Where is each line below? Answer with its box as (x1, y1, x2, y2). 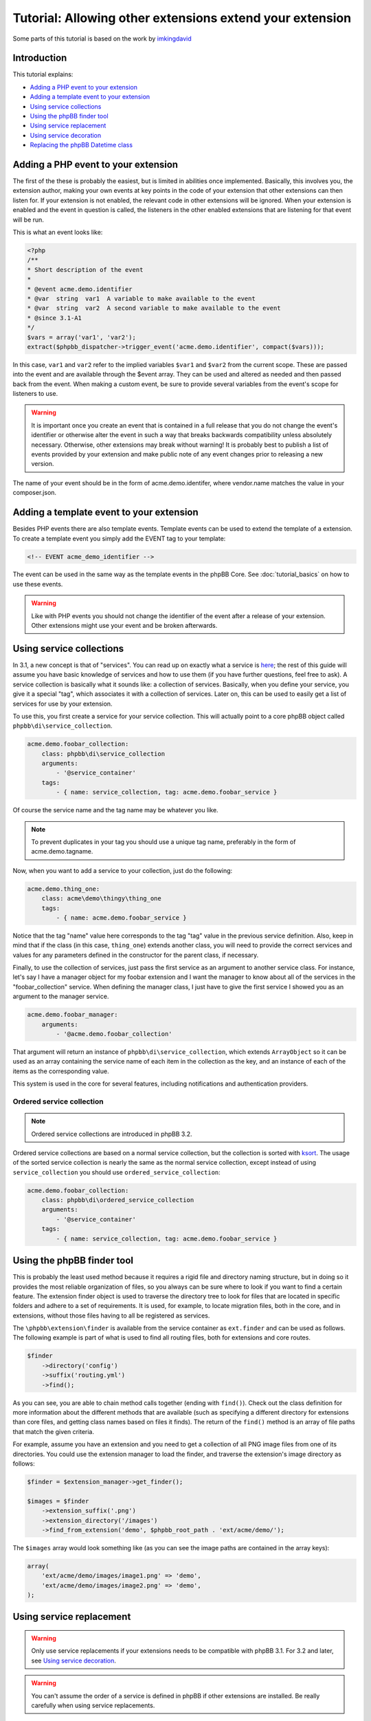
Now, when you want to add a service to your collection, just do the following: (12, 866, 233, 874)
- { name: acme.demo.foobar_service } (56, 914, 187, 922)
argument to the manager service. (12, 992, 109, 1001)
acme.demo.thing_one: (27, 885, 100, 893)
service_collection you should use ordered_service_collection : (12, 1168, 221, 1176)
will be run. (12, 215, 45, 224)
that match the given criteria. (12, 1427, 95, 1435)
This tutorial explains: (12, 70, 74, 78)
